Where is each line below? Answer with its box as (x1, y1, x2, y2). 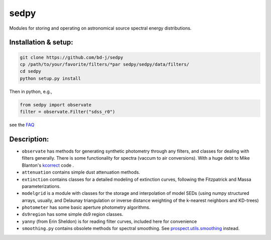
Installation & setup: (9, 38, 73, 47)
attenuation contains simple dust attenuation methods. (22, 169, 141, 175)
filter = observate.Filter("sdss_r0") (20, 109, 115, 115)
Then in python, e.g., (9, 88, 53, 94)
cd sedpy (20, 68, 42, 74)
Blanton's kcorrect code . (22, 162, 74, 168)
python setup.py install (20, 75, 81, 81)
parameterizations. (22, 183, 61, 189)
